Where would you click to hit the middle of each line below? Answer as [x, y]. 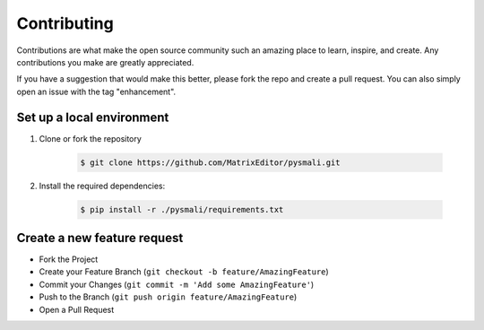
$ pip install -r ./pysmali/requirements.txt [182, 209]
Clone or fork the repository [91, 138]
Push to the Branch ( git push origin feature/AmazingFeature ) [168, 297]
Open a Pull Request [77, 309]
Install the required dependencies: [102, 186]
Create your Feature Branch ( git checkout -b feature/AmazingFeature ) [184, 272]
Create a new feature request [100, 238]
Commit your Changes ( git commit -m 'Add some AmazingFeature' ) [177, 284]
